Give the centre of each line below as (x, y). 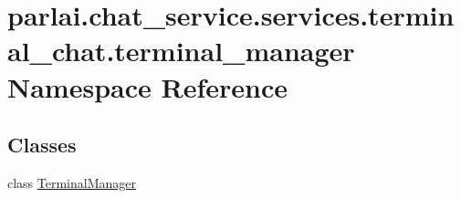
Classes (42, 145)
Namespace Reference (147, 86)
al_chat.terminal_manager (181, 51)
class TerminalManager (72, 182)
